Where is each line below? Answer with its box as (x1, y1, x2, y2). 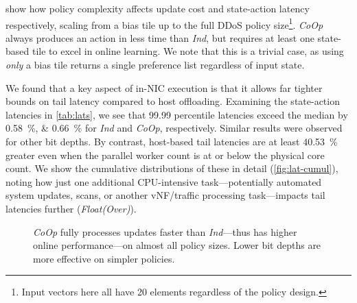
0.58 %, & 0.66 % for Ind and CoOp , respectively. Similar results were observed (5, 121, 343, 135)
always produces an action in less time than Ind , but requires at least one (5, 30, 314, 45)
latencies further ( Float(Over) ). (5, 201, 137, 215)
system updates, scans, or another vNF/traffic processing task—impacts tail (5, 188, 325, 202)
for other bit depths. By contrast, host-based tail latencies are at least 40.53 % (5, 134, 338, 148)
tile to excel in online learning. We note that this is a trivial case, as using (32, 44, 344, 58)
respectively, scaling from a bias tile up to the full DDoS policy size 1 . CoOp (5, 15, 323, 32)
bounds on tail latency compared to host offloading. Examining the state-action (5, 94, 340, 108)
